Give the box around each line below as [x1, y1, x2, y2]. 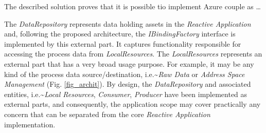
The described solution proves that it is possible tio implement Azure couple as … [4, 1, 261, 11]
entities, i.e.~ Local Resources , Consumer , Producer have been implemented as [4, 88, 247, 99]
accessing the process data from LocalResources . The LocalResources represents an [4, 48, 262, 59]
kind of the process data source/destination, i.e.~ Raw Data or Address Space [4, 68, 245, 79]
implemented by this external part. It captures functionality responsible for [4, 38, 241, 49]
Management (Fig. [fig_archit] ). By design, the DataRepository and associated [4, 79, 251, 89]
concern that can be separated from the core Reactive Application [4, 108, 210, 119]
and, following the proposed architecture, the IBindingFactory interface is [4, 28, 236, 39]
